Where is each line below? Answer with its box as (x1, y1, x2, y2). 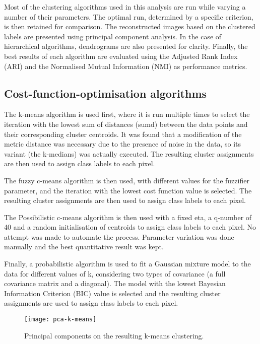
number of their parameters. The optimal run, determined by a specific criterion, (4, 11, 253, 22)
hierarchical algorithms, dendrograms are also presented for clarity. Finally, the (4, 41, 248, 51)
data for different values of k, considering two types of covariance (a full (4, 268, 226, 279)
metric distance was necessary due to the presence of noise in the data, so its (4, 139, 241, 149)
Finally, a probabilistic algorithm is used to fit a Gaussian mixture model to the (4, 258, 251, 269)
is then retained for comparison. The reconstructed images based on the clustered (4, 21, 255, 32)
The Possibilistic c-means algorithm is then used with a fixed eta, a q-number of (4, 212, 252, 222)
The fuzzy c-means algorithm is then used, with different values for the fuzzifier (4, 175, 249, 185)
